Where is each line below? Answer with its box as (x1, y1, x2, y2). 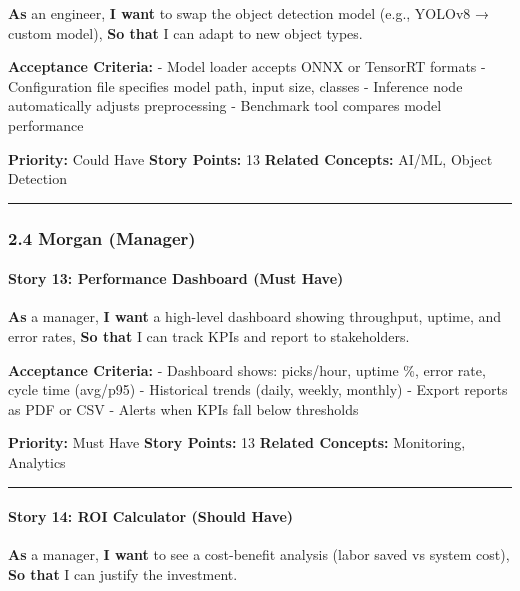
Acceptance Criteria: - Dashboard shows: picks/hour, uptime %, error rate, (8, 359, 486, 380)
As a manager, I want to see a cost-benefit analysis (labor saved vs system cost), (8, 544, 510, 565)
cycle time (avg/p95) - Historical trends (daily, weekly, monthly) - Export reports (8, 379, 508, 400)
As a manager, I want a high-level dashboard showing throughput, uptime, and (8, 306, 502, 327)
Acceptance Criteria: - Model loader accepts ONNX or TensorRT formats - (8, 56, 486, 77)
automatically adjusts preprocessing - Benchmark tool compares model (8, 95, 442, 116)
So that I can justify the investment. (8, 563, 238, 584)
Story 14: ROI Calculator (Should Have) (8, 506, 294, 527)
